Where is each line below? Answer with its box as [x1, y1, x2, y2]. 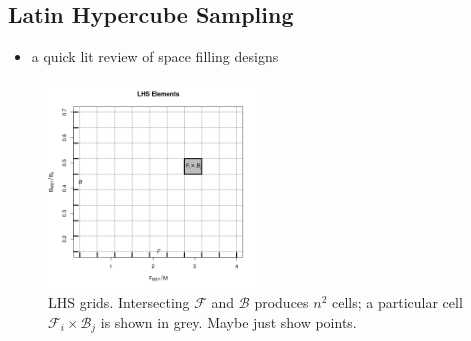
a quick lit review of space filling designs [31, 46, 279, 67]
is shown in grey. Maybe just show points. [100, 311, 357, 332]
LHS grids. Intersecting [48, 292, 190, 313]
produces [254, 292, 309, 313]
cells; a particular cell [332, 292, 463, 313]
